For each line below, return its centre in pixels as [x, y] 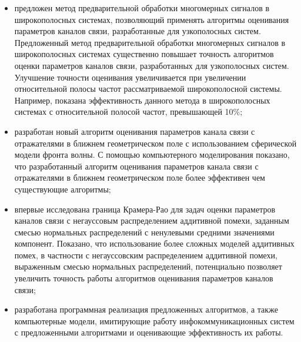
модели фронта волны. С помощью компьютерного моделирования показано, [152, 155]
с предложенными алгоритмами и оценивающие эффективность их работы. [149, 332]
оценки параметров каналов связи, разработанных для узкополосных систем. [152, 65]
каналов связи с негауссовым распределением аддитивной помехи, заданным [152, 220]
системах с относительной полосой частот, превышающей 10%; [128, 112]
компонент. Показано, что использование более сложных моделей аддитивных [154, 243]
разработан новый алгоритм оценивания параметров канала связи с [135, 131]
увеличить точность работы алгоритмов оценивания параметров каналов [144, 278]
